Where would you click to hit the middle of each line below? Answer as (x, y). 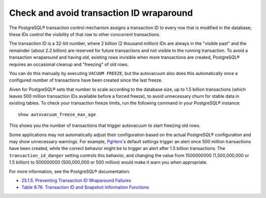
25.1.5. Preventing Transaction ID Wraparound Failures (76, 180)
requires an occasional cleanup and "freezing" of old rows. (69, 64)
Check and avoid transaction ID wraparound (101, 13)
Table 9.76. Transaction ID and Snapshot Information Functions (85, 187)
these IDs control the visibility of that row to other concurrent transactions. (85, 34)
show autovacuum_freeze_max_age (57, 114)
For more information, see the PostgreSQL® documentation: (70, 171)
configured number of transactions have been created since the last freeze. (86, 80)
